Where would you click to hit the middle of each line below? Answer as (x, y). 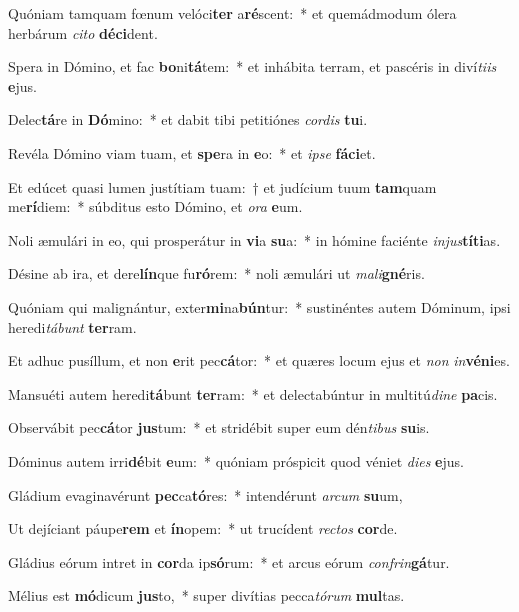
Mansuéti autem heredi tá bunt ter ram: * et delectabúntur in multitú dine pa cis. (253, 393)
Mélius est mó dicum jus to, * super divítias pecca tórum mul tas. (206, 595)
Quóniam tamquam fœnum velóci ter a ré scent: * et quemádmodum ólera (232, 13)
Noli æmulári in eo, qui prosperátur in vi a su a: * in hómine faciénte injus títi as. (254, 239)
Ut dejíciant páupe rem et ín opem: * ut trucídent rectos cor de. (203, 528)
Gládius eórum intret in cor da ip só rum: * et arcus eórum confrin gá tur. (229, 561)
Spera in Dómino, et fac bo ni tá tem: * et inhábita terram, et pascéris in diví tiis (252, 66)
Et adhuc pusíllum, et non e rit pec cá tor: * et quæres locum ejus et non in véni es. (259, 360)
